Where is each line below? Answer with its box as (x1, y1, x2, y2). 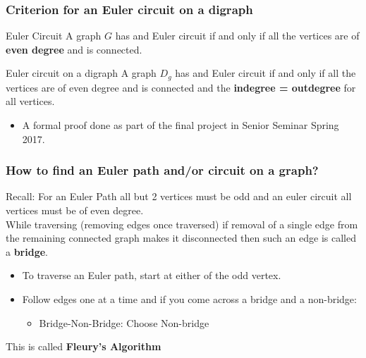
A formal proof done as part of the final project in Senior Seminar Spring (22, 118, 339, 132)
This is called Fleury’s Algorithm (6, 339, 161, 354)
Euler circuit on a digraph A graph (6, 66, 157, 80)
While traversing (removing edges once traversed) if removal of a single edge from (6, 216, 358, 231)
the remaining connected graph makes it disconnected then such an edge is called (6, 230, 356, 245)
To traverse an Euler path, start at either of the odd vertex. (22, 268, 281, 283)
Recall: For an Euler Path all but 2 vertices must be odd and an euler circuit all (6, 189, 352, 204)
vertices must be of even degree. (6, 203, 144, 218)
